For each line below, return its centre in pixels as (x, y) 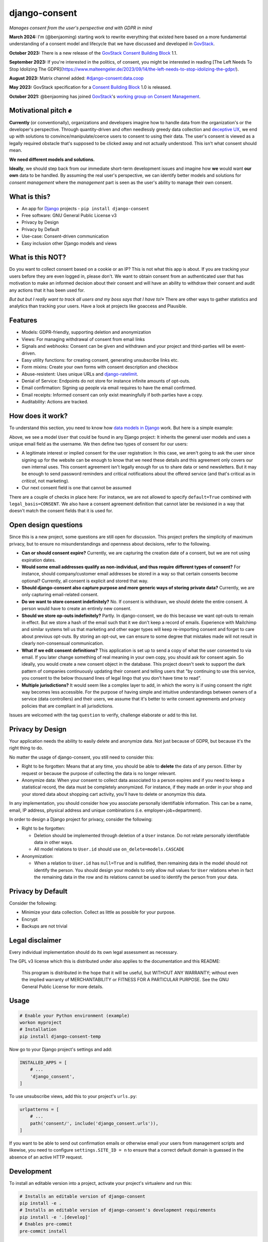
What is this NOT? (38, 258)
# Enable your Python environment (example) (75, 1015)
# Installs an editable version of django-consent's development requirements (118, 1210)
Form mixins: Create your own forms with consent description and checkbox (100, 367)
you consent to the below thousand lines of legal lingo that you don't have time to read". (111, 678)
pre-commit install (43, 1231)
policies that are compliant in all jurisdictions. (67, 706)
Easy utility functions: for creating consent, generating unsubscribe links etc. (100, 360)
